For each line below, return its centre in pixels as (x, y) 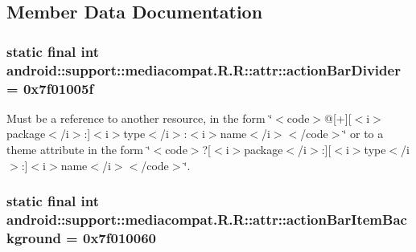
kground (34, 237)
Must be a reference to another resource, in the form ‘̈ (140, 118)
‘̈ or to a (363, 134)
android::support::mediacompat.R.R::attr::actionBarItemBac (207, 219)
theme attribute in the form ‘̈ (78, 150)
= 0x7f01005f (50, 88)
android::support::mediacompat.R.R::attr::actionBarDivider (204, 69)
